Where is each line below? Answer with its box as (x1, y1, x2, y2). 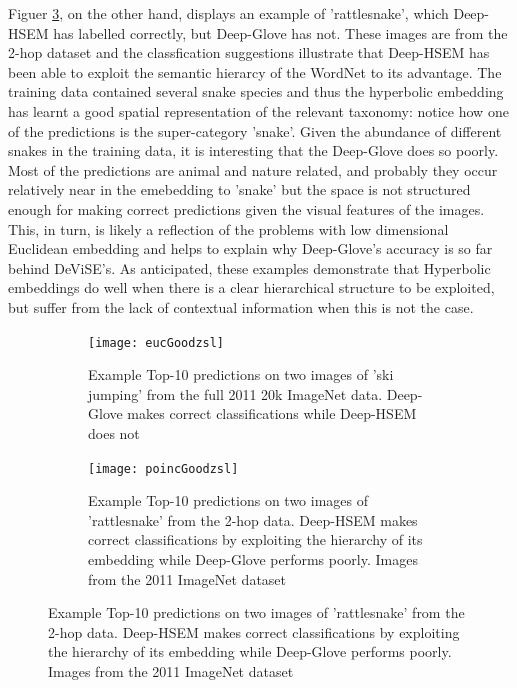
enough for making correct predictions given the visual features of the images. (8, 198, 485, 219)
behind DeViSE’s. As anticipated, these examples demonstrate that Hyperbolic (8, 257, 491, 278)
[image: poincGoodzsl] (88, 461, 239, 476)
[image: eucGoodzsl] (88, 335, 225, 350)
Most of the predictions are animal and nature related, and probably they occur (8, 159, 498, 180)
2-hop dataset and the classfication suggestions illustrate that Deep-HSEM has (8, 42, 490, 63)
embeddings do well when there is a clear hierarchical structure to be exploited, (8, 277, 495, 298)
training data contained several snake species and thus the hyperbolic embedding (8, 81, 504, 102)
